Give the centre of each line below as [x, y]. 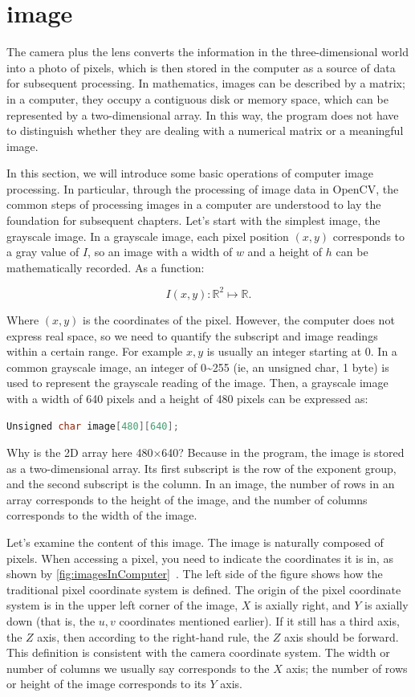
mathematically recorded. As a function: [106, 267]
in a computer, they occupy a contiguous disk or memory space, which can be [197, 98]
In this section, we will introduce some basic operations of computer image [190, 173]
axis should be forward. [342, 636]
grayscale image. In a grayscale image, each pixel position [148, 236]
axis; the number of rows [347, 668]
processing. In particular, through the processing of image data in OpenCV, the [203, 188]
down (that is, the [51, 621]
